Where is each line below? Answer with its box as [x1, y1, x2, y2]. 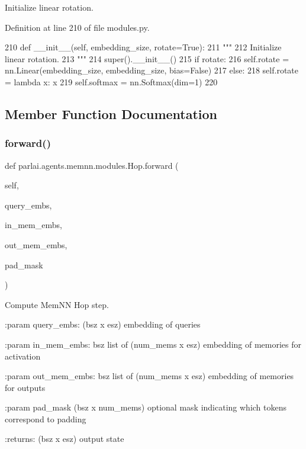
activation [5, 349, 41, 362]
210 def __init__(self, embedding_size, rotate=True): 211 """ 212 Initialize [5, 41, 282, 53]
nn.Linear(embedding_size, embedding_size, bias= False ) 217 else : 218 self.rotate [5, 64, 299, 76]
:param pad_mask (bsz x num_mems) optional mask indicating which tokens [5, 401, 287, 413]
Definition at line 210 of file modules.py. [5, 21, 150, 33]
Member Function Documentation [5, 104, 218, 123]
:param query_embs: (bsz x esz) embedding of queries [5, 318, 201, 331]
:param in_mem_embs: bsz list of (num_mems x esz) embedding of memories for [5, 338, 302, 350]
